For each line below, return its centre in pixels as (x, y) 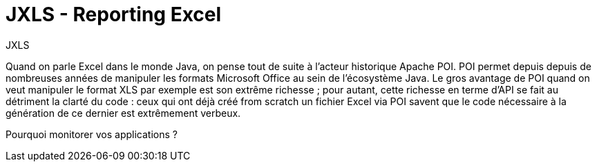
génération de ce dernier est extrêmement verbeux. (123, 113)
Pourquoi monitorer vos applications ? (92, 134)
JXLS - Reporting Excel (114, 14)
